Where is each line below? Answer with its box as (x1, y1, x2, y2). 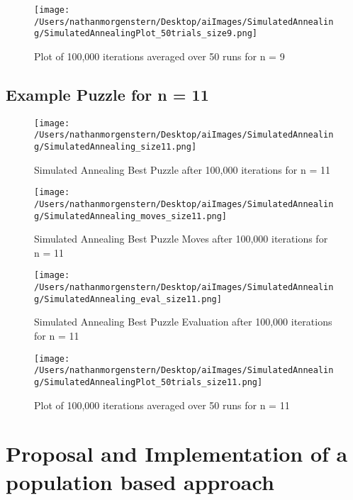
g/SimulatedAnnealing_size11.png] (34, 142, 197, 152)
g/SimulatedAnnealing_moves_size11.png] (34, 211, 228, 221)
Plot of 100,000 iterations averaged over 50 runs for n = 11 (34, 397, 290, 412)
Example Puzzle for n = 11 (6, 83, 209, 105)
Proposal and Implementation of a (6, 439, 348, 468)
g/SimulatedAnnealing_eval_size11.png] (34, 294, 222, 304)
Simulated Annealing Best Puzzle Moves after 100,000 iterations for (34, 231, 328, 246)
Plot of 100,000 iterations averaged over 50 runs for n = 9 (34, 48, 285, 63)
